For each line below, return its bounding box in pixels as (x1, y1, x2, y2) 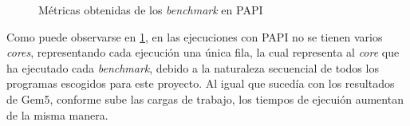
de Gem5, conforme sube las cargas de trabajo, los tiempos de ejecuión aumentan (6, 90, 404, 107)
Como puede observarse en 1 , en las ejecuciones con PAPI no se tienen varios (6, 28, 383, 45)
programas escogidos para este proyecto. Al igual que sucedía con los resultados (6, 75, 395, 92)
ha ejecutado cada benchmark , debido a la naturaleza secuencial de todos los (6, 59, 379, 76)
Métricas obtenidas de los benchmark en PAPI (38, 2, 263, 18)
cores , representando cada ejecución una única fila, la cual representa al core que (6, 44, 400, 61)
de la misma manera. (6, 106, 108, 123)
